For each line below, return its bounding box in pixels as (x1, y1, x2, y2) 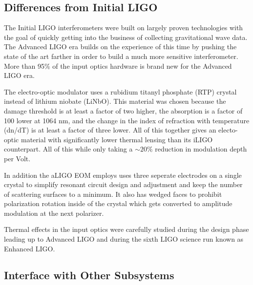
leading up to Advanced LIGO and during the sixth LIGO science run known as (4, 234, 244, 244)
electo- (218, 125, 238, 135)
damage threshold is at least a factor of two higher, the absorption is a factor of (4, 105, 243, 115)
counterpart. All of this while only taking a (4, 144, 133, 154)
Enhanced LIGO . (4, 243, 55, 253)
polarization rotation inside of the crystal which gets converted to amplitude (4, 198, 232, 209)
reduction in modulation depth (155, 144, 247, 154)
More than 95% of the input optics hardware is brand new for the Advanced (4, 60, 232, 71)
